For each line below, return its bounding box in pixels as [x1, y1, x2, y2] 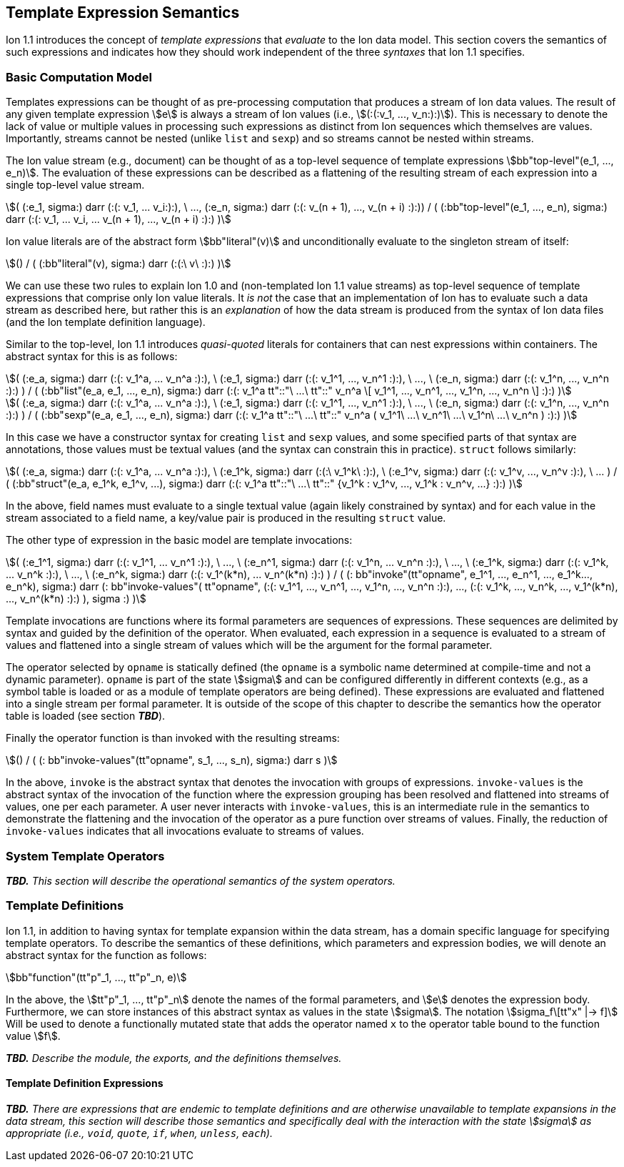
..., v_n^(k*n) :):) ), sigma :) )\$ [6, 592, 146, 605]
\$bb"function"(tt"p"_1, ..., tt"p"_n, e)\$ [6, 970, 187, 983]
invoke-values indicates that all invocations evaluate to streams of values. [6, 825, 364, 838]
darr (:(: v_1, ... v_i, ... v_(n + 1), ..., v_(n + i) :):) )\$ [6, 213, 231, 226]
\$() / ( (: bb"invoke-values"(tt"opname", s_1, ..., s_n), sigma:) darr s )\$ [6, 754, 338, 767]
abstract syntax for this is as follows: [6, 350, 178, 363]
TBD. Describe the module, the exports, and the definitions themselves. [6, 1051, 342, 1064]
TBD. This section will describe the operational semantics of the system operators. [6, 874, 396, 887]
